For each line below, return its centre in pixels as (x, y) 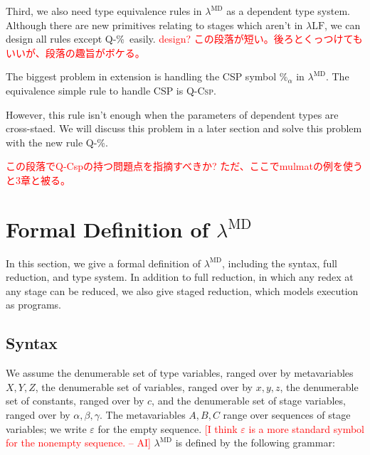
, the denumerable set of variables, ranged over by (144, 386)
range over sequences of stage (287, 415)
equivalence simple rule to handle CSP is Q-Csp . (111, 90)
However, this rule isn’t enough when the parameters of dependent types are (172, 114)
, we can (343, 25)
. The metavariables (143, 415)
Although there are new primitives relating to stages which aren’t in (154, 25)
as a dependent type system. (288, 11)
